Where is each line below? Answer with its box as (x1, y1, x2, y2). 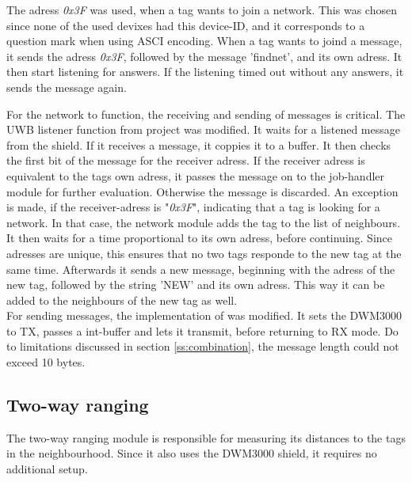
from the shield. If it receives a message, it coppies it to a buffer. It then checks (6, 136, 391, 153)
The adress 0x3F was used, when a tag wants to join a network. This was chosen (6, 2, 397, 17)
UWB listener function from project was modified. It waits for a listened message (6, 121, 401, 138)
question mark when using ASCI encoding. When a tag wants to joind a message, (6, 32, 402, 49)
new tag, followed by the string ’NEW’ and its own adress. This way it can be (6, 276, 385, 293)
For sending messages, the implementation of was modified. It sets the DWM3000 (6, 307, 402, 324)
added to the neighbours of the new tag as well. (6, 291, 238, 308)
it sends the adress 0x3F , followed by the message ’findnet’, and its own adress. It (6, 47, 402, 64)
